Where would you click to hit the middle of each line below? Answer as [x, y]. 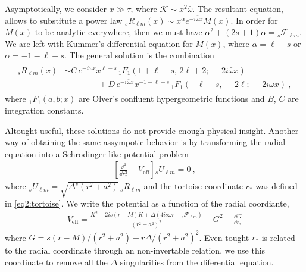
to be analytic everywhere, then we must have [118, 32]
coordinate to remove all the [56, 262]
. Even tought [224, 237]
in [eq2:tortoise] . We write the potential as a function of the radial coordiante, [147, 203]
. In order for [254, 20]
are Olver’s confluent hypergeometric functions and [171, 99]
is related [278, 237]
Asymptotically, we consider [56, 8]
